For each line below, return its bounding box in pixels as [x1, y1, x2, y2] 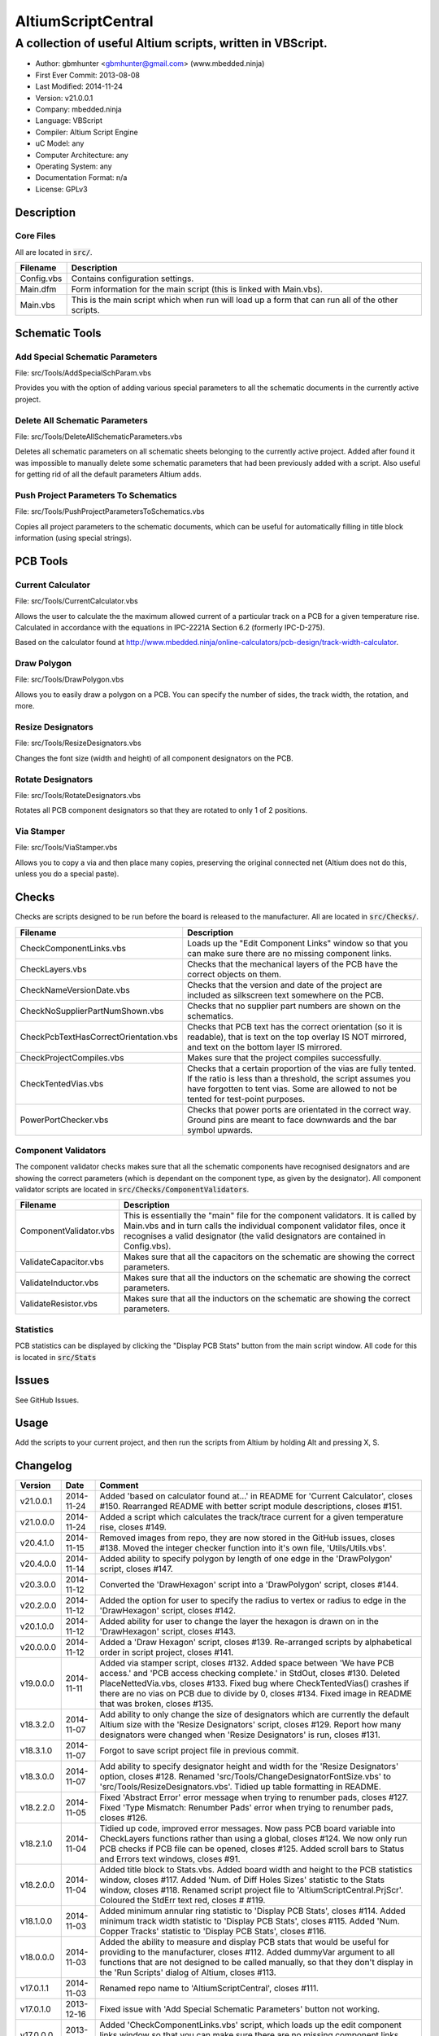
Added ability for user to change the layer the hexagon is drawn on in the [99, 1616, 380, 1627]
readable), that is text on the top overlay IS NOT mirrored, [187, 1031, 406, 1042]
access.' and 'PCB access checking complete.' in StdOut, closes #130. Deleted [99, 1668, 400, 1679]
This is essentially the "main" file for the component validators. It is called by [123, 1210, 417, 1222]
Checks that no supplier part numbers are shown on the [187, 1000, 402, 1011]
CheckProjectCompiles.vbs [20, 1051, 124, 1063]
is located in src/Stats [15, 1352, 97, 1362]
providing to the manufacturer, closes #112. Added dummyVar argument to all [99, 1946, 395, 1958]
